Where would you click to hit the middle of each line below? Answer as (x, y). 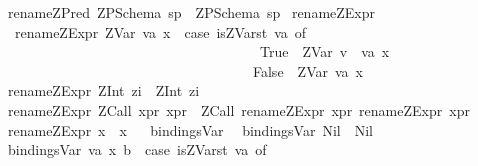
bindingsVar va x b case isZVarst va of (137, 149)
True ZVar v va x (324, 51)
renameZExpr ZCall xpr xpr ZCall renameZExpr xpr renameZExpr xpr (238, 109)
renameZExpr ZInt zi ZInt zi (103, 90)
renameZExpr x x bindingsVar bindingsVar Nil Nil (190, 129)
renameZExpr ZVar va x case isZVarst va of (160, 31)
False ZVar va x (307, 70)
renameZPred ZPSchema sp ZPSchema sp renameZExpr (191, 12)
